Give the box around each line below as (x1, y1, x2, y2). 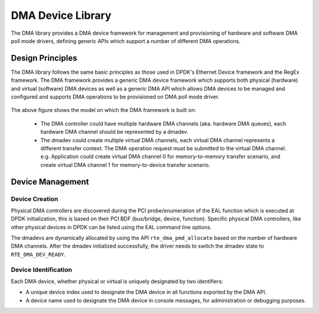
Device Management (11, 177, 89, 187)
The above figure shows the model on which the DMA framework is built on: (11, 107, 196, 114)
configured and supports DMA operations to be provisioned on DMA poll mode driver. (11, 93, 220, 100)
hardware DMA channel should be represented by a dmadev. (40, 129, 188, 136)
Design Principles (11, 53, 77, 63)
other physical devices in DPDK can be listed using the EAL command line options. (11, 223, 212, 230)
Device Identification (11, 265, 73, 274)
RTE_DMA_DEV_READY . (11, 251, 66, 258)
